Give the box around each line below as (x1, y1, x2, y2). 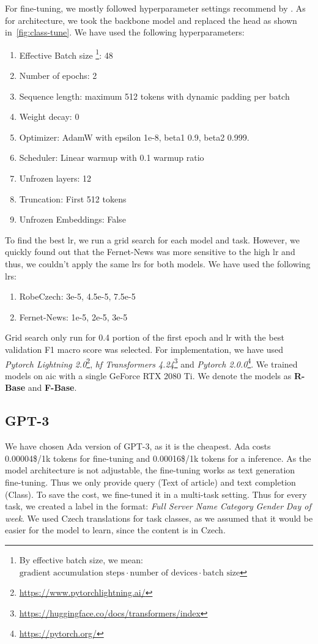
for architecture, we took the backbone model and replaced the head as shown (5, 13, 297, 26)
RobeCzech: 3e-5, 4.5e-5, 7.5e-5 (19, 290, 136, 303)
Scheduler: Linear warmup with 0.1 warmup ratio (19, 151, 204, 164)
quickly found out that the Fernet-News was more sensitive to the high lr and (5, 245, 295, 258)
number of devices (130, 568, 198, 577)
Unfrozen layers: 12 (19, 172, 92, 184)
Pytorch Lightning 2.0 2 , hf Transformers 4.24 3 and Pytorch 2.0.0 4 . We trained (5, 355, 298, 370)
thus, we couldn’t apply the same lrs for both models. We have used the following (5, 257, 311, 270)
